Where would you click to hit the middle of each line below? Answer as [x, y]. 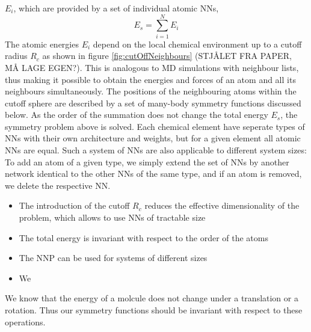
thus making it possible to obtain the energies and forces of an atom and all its [150, 79]
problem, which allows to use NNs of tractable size [112, 217]
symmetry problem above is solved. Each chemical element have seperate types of [155, 126]
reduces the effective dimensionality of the [222, 205]
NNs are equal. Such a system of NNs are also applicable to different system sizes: [156, 150]
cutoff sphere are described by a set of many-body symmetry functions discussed [153, 103]
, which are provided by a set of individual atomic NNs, [116, 8]
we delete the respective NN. [58, 185]
